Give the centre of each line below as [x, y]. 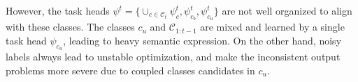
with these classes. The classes [70, 27]
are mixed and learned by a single [272, 27]
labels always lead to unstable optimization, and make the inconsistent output [173, 56]
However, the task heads [58, 10]
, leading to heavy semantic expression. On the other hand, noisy [202, 40]
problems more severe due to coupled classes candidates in [130, 70]
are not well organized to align [287, 10]
